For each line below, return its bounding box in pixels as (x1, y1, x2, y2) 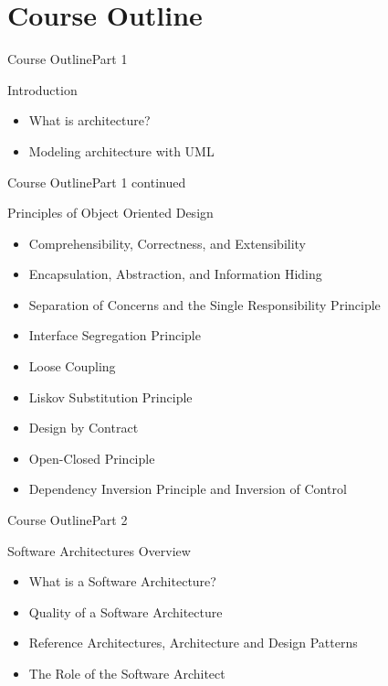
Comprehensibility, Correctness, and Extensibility (28, 233, 307, 252)
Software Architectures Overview (7, 541, 191, 560)
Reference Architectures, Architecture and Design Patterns (28, 633, 358, 652)
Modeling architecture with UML (28, 141, 215, 160)
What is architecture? (28, 111, 151, 130)
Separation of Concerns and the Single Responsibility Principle (28, 295, 381, 314)
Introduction (7, 80, 78, 99)
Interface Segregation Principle (28, 326, 201, 345)
